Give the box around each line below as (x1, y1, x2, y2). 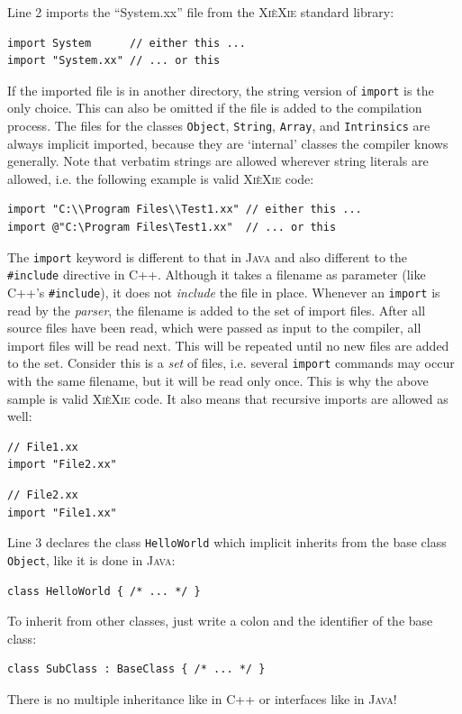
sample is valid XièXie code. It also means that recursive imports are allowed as (7, 389, 448, 407)
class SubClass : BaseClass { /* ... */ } (7, 663, 266, 676)
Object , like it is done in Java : (7, 550, 176, 569)
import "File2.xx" (7, 458, 117, 471)
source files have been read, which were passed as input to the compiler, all (7, 318, 421, 337)
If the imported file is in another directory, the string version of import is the (7, 80, 434, 99)
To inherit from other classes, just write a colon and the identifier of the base (7, 611, 433, 630)
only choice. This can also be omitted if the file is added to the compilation (7, 98, 422, 117)
